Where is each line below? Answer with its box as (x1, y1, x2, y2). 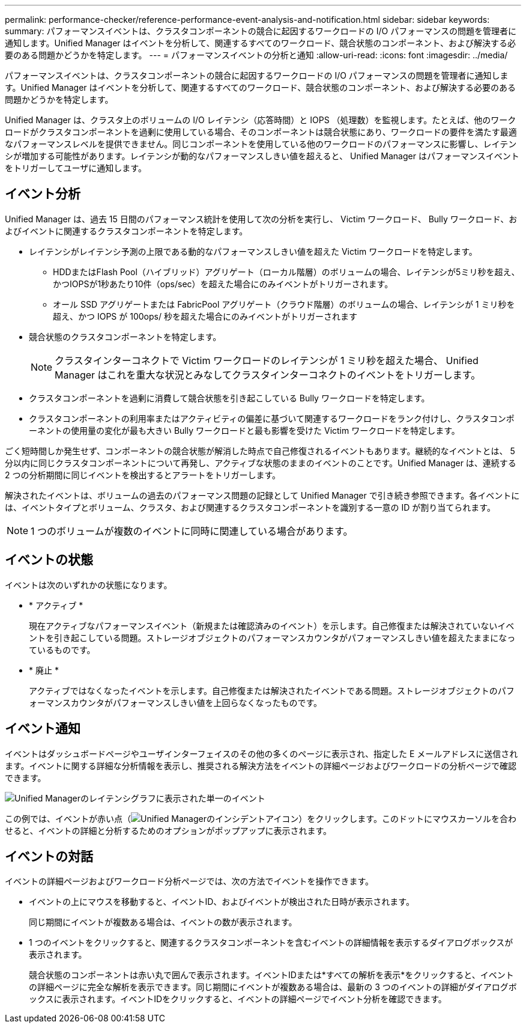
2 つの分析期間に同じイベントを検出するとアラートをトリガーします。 (5, 469, 281, 480)
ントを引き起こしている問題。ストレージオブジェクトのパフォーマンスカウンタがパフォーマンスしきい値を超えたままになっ (29, 632, 516, 643)
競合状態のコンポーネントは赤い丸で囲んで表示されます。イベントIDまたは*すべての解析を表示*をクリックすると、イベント (29, 970, 514, 981)
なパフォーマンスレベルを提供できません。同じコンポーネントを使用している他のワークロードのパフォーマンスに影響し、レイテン (5, 139, 517, 149)
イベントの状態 (5, 552, 93, 568)
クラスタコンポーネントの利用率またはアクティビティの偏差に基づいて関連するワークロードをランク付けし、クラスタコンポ (29, 413, 515, 424)
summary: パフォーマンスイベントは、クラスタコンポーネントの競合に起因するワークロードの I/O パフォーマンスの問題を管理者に (5, 26, 516, 36)
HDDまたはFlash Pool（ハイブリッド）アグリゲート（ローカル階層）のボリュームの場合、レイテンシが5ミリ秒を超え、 (53, 266, 520, 277)
